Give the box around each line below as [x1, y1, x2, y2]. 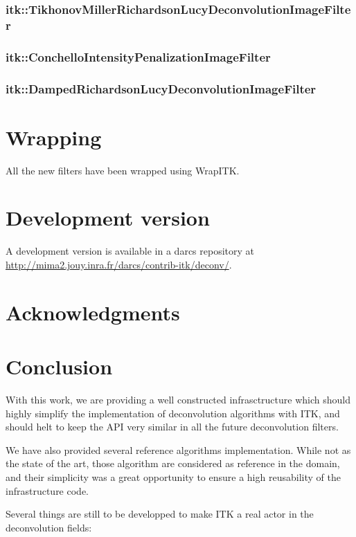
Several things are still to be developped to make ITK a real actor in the [6, 507, 314, 521]
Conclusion [6, 352, 113, 381]
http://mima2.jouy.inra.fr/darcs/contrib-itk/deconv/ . [6, 257, 232, 271]
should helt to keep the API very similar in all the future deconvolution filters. [6, 419, 339, 434]
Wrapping [6, 122, 102, 151]
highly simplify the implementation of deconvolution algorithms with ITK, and [6, 406, 340, 420]
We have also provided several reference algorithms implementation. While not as [6, 442, 351, 457]
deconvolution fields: [6, 520, 92, 534]
